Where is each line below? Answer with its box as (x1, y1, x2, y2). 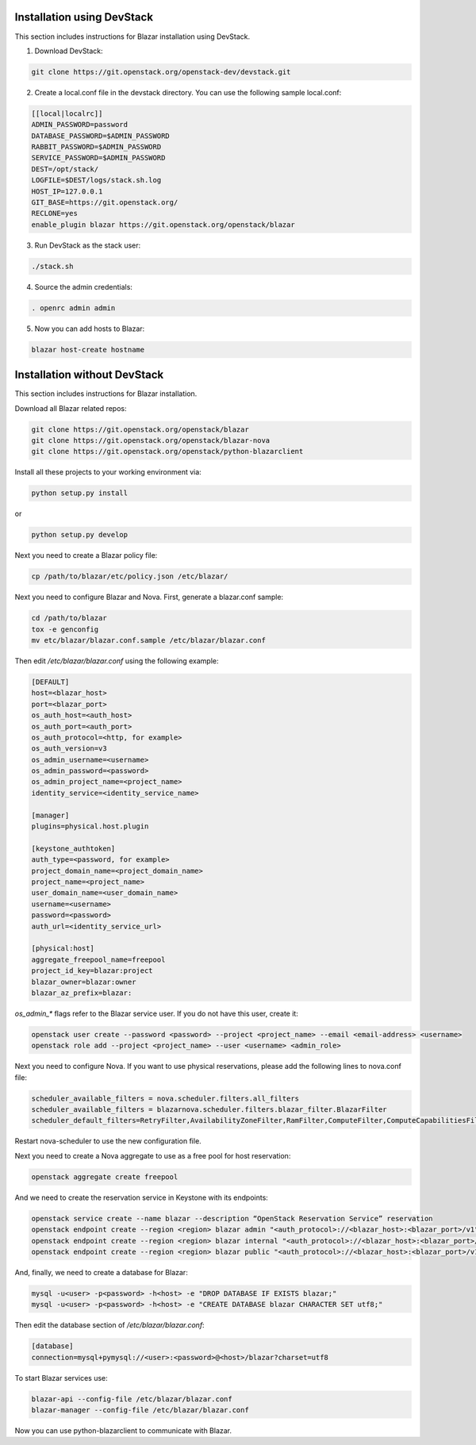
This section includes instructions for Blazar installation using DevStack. (14, 32, 250, 41)
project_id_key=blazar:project (31, 967, 154, 975)
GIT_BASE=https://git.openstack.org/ (31, 198, 178, 206)
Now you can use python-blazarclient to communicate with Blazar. (14, 1425, 232, 1435)
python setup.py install (31, 489, 129, 498)
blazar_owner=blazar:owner (31, 977, 136, 986)
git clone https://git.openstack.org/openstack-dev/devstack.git (31, 67, 291, 76)
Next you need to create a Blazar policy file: (14, 551, 158, 560)
